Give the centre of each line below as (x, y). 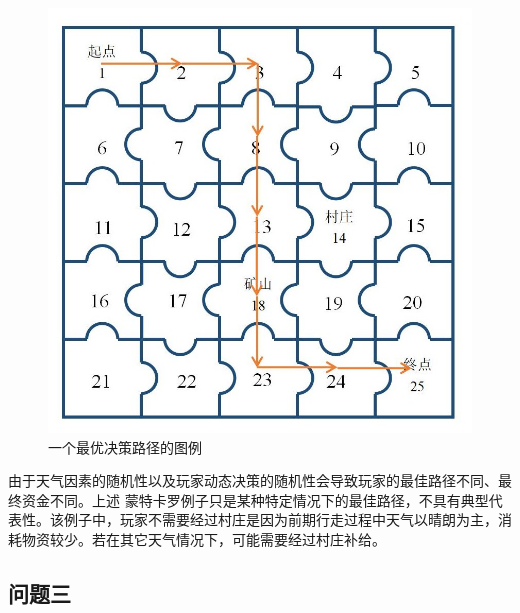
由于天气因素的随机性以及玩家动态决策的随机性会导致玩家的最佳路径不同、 (253, 480)
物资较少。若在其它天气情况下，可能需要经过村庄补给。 (203, 538)
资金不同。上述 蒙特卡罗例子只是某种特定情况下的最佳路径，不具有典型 (255, 499)
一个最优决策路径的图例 (125, 446)
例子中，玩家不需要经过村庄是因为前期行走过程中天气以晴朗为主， (280, 519)
